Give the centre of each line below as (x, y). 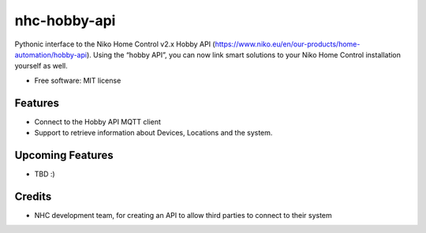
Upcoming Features (64, 155)
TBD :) (45, 174)
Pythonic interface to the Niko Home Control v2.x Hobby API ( (115, 44)
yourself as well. (41, 66)
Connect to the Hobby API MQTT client (98, 121)
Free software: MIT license (78, 80)
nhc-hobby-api (65, 20)
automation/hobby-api (50, 54)
